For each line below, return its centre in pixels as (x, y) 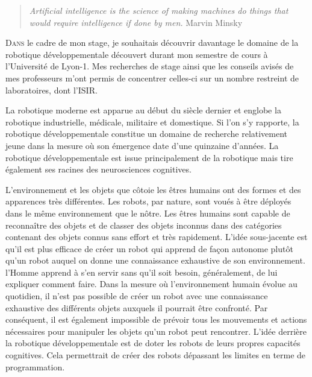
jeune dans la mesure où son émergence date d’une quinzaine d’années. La (142, 145)
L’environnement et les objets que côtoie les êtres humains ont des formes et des (153, 189)
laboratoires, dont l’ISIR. (51, 90)
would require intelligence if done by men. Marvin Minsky (136, 22)
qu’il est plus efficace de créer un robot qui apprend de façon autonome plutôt (149, 248)
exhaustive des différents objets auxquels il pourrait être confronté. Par (137, 307)
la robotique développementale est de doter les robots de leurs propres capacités (153, 343)
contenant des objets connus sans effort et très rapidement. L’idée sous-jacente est (157, 237)
